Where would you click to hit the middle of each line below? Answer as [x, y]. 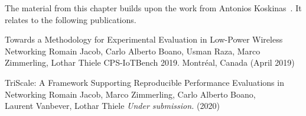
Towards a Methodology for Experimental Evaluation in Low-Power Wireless [144, 39]
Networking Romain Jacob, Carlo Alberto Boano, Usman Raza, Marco [133, 51]
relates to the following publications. [71, 19]
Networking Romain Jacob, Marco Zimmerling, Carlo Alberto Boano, [130, 94]
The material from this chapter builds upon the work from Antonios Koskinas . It [153, 8]
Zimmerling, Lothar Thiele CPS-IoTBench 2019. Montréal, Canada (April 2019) [150, 62]
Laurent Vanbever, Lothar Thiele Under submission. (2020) [112, 106]
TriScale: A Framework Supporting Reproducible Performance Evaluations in [144, 82]
